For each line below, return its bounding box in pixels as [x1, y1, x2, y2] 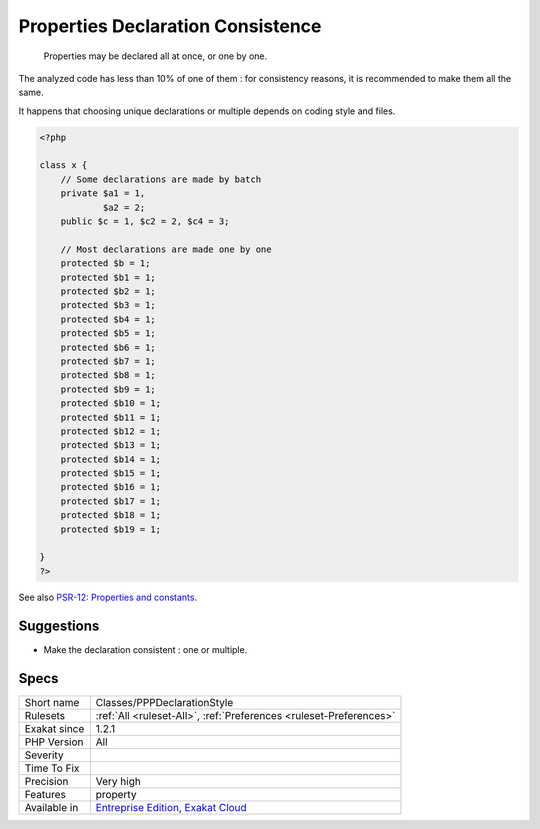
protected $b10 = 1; [60, 398, 162, 409]
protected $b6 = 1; [60, 341, 157, 353]
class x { [39, 160, 88, 171]
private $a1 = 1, [60, 188, 146, 199]
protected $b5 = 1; [60, 328, 157, 339]
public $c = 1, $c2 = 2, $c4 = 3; [60, 216, 230, 227]
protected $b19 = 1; [60, 523, 162, 535]
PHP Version [24, 735, 84, 749]
